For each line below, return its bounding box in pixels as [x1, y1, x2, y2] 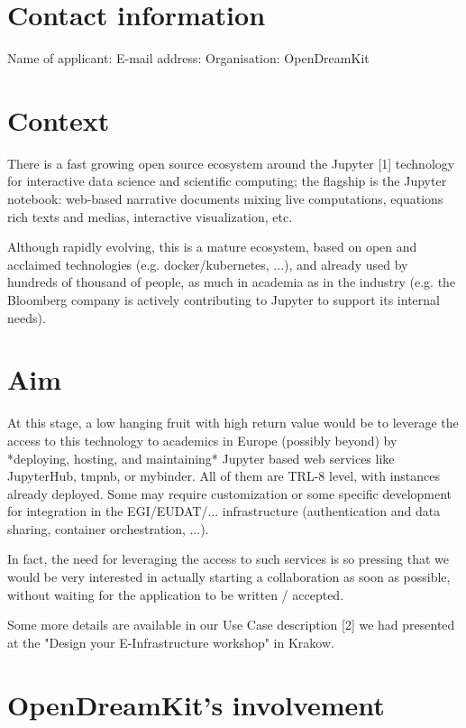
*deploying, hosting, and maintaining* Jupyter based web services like [7, 448, 395, 467]
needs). [7, 308, 46, 327]
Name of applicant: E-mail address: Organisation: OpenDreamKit [7, 49, 370, 68]
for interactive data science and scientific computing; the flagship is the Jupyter [7, 171, 447, 190]
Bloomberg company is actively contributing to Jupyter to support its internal [7, 290, 440, 309]
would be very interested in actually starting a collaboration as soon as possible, [7, 567, 451, 586]
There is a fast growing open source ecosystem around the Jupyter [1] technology [7, 153, 455, 172]
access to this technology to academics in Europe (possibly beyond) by [7, 430, 397, 449]
